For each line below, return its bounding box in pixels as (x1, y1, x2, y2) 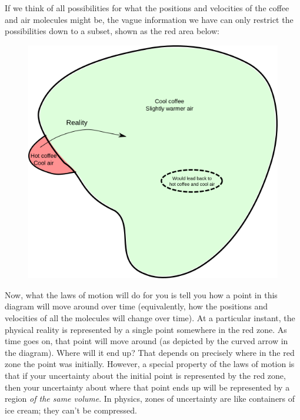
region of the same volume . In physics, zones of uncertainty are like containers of (5, 392, 295, 405)
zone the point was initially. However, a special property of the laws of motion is (5, 358, 295, 370)
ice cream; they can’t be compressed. (5, 404, 137, 416)
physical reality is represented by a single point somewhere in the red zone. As (5, 323, 287, 335)
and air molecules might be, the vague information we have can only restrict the (5, 13, 294, 25)
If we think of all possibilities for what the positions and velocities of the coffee (5, 2, 289, 14)
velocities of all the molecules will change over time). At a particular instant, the (5, 312, 295, 324)
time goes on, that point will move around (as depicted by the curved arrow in (5, 335, 288, 347)
